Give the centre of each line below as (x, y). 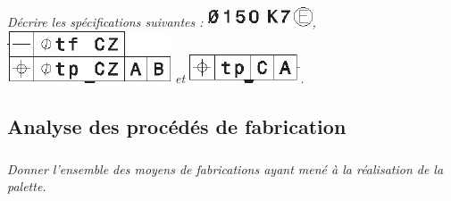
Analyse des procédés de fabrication (177, 126)
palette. (27, 186)
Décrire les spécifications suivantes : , (162, 22)
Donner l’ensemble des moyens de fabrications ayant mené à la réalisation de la (225, 168)
